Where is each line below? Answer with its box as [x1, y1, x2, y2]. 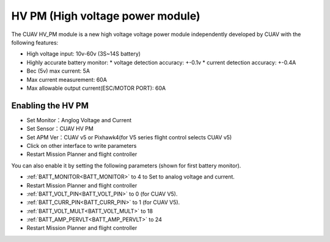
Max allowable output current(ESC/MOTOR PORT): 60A [26, 84, 166, 92]
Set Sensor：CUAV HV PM [26, 125, 94, 133]
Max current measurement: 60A [26, 76, 107, 83]
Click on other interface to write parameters [26, 142, 137, 149]
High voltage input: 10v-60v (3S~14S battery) [26, 50, 141, 57]
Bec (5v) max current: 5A [26, 67, 90, 75]
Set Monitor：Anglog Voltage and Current [26, 116, 132, 123]
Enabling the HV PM [11, 100, 89, 111]
